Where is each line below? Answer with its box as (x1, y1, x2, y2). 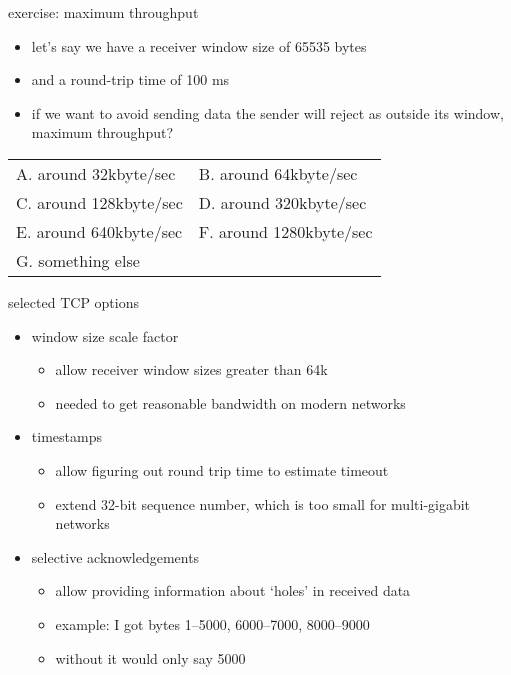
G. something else (16, 248, 140, 272)
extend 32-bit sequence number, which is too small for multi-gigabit (55, 493, 471, 514)
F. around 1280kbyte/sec (198, 219, 373, 243)
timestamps (31, 426, 102, 447)
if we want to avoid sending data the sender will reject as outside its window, (31, 102, 504, 123)
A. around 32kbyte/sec (16, 161, 176, 185)
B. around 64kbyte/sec (198, 161, 358, 185)
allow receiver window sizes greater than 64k (55, 359, 328, 380)
